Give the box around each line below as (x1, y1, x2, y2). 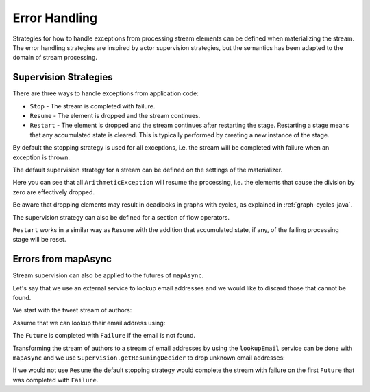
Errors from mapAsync (12, 253, 112, 265)
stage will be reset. (12, 235, 66, 244)
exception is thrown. (12, 153, 70, 161)
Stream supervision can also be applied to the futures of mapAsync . (12, 271, 204, 279)
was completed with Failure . (12, 376, 99, 384)
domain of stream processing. (12, 54, 97, 62)
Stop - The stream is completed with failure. (29, 102, 156, 110)
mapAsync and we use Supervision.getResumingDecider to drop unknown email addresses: (12, 354, 286, 362)
